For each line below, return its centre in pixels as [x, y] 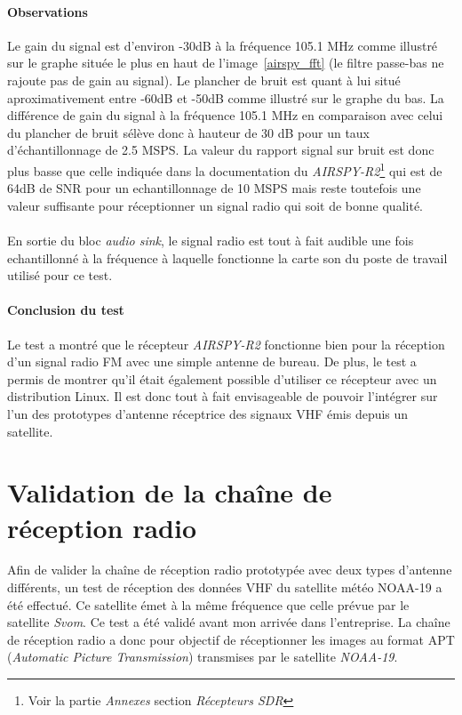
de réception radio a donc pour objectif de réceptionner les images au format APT [231, 639]
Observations [48, 11]
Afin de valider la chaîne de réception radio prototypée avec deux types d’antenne [230, 570]
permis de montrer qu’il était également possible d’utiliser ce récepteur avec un [222, 378]
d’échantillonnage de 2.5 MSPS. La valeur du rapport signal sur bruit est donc [221, 150]
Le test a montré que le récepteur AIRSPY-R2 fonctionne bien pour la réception [226, 344]
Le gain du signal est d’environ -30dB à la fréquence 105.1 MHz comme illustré [223, 45]
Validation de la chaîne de [170, 492]
